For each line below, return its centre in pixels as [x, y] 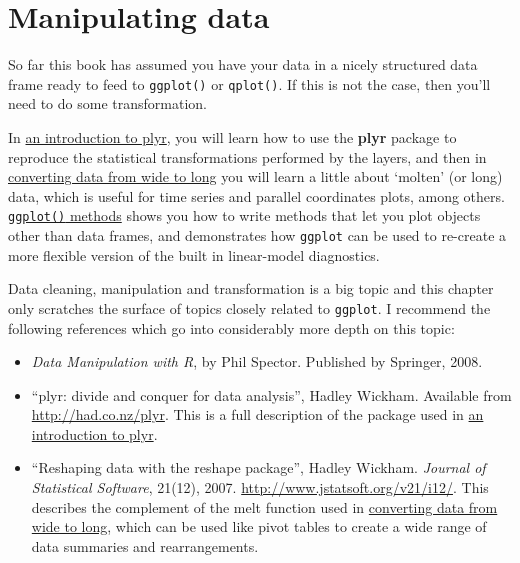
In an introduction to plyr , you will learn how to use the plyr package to [232, 136]
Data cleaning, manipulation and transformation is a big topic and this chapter [251, 288]
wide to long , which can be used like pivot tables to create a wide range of [259, 526]
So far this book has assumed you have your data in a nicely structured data [243, 64]
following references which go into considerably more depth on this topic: [231, 327]
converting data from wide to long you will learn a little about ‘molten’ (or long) [255, 176]
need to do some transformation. [107, 103]
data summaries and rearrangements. [145, 545]
